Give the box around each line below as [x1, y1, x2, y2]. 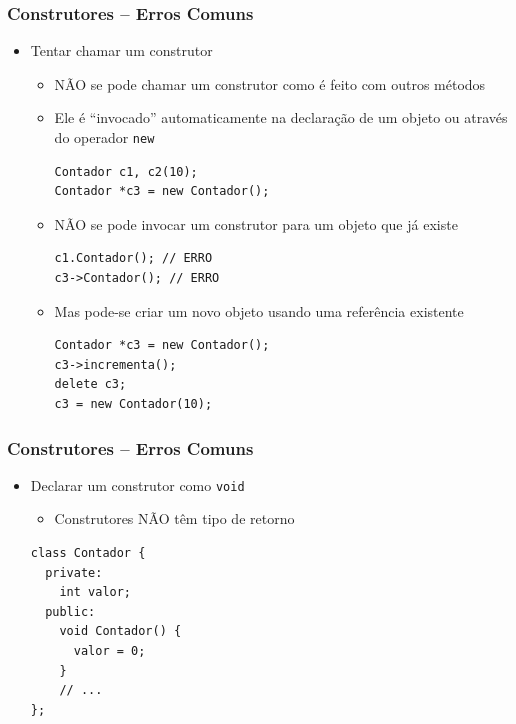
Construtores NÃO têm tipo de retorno [54, 508, 295, 529]
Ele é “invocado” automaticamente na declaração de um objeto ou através [54, 107, 508, 128]
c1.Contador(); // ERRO [54, 251, 213, 266]
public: [45, 604, 96, 619]
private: [45, 565, 103, 580]
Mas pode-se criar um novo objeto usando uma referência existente [54, 300, 464, 321]
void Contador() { [59, 624, 182, 639]
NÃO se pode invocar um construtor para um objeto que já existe [54, 213, 458, 234]
